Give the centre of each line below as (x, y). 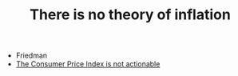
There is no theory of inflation (130, 15)
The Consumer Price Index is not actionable (88, 64)
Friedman (32, 56)
